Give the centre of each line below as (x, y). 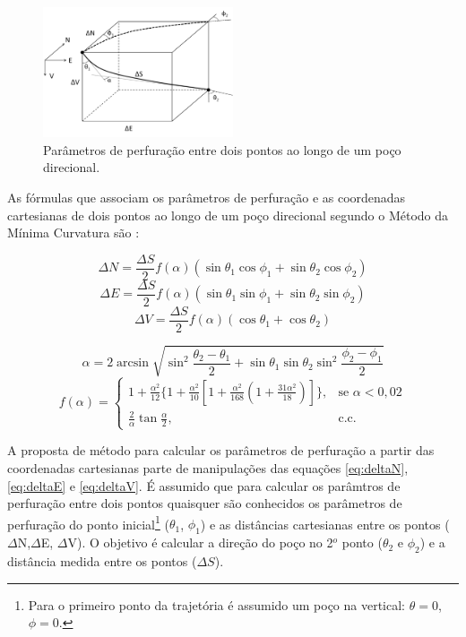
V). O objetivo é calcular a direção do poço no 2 (200, 542)
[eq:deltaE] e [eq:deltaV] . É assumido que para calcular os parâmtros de (204, 485)
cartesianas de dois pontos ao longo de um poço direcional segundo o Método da (228, 215)
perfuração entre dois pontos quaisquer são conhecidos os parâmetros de (205, 503)
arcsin (133, 363)
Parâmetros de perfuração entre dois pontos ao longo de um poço (222, 149)
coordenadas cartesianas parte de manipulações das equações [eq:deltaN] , (208, 467)
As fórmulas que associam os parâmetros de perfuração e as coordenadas (207, 197)
